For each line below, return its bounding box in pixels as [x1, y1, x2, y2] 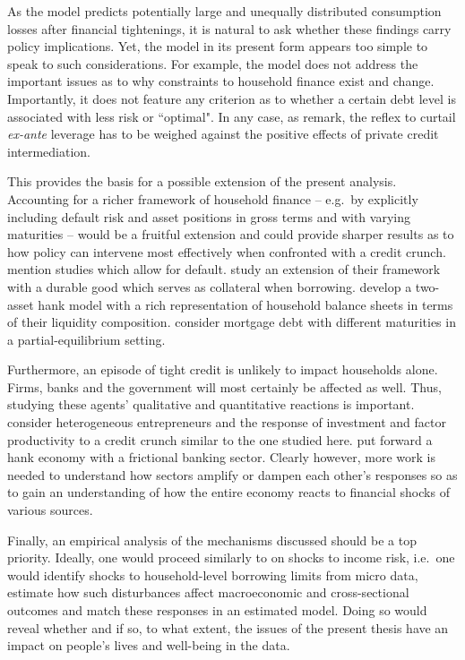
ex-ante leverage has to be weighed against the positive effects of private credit [7, 124, 439, 143]
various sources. [7, 501, 93, 519]
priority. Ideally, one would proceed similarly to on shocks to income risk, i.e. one [7, 548, 455, 567]
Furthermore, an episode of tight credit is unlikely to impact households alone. [7, 360, 438, 379]
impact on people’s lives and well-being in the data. [7, 636, 290, 655]
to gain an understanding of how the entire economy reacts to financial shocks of [7, 483, 450, 501]
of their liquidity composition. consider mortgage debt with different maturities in [7, 313, 456, 331]
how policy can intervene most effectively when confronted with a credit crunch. [7, 242, 446, 261]
